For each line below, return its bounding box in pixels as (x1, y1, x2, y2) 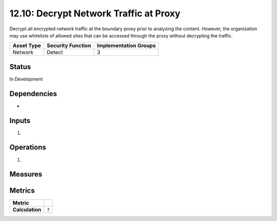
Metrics (9, 186, 35, 195)
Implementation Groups (96, 42, 156, 49)
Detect (47, 49, 63, 56)
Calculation (12, 206, 42, 213)
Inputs (9, 116, 31, 125)
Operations (9, 143, 46, 152)
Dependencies (9, 89, 57, 98)
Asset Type (12, 42, 41, 49)
